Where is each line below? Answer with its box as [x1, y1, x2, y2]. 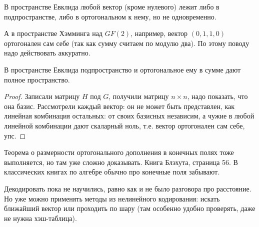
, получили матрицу [108, 91, 169, 101]
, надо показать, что [187, 91, 248, 101]
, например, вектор [130, 28, 188, 38]
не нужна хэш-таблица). [4, 212, 77, 223]
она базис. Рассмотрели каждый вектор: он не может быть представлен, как [4, 100, 235, 111]
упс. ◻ [4, 130, 26, 140]
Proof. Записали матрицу [4, 91, 80, 101]
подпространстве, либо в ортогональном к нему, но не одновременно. [4, 11, 216, 21]
